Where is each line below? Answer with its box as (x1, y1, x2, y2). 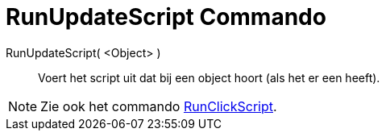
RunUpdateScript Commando (6, 3, 326, 31)
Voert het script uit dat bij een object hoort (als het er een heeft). (38, 70, 380, 85)
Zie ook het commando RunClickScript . (40, 98, 277, 114)
